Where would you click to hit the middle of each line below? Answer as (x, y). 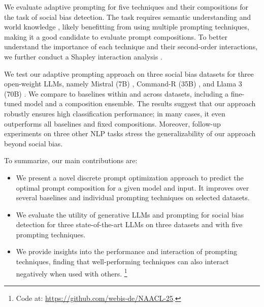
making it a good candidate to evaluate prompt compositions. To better (116, 36)
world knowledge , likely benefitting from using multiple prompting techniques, (127, 27)
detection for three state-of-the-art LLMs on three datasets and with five (129, 224)
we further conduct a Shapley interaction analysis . (83, 56)
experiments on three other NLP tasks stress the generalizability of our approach (130, 133)
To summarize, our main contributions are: (71, 160)
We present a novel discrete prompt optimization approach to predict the (130, 177)
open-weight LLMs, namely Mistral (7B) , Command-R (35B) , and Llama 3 (123, 84)
